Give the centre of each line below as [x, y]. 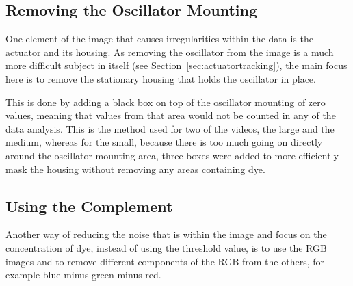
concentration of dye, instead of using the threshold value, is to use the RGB [166, 247]
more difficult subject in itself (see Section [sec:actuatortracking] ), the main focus [176, 65]
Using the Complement [89, 206]
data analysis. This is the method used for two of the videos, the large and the [170, 128]
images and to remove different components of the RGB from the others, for [165, 261]
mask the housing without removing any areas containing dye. [135, 169]
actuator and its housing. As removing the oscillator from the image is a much [170, 52]
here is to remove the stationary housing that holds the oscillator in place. [161, 78]
